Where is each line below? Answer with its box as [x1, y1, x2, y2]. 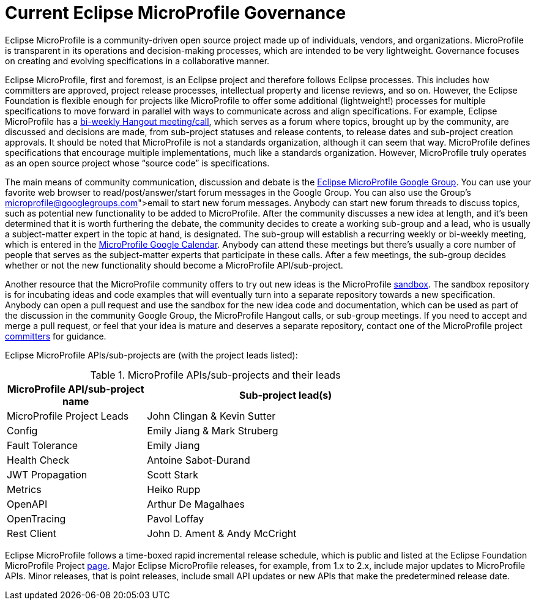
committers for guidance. [5, 330, 106, 341]
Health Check [7, 453, 70, 466]
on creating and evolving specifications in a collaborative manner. [5, 55, 270, 66]
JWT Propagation [7, 468, 87, 481]
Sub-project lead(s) [239, 388, 332, 401]
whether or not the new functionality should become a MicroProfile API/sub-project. [5, 259, 343, 270]
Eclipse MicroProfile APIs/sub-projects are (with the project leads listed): [5, 349, 298, 360]
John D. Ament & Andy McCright [147, 527, 297, 540]
